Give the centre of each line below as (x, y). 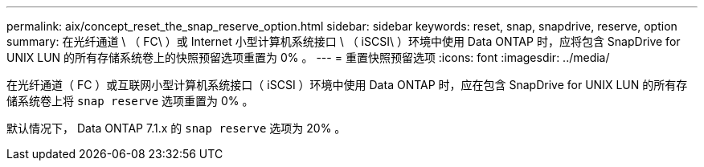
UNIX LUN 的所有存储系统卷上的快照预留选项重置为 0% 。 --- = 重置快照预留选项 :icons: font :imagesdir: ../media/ (308, 57)
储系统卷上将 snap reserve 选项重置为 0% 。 (130, 101)
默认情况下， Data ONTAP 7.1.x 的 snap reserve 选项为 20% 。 (176, 128)
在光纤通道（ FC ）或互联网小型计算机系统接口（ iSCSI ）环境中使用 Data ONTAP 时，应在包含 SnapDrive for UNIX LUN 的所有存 (347, 85)
